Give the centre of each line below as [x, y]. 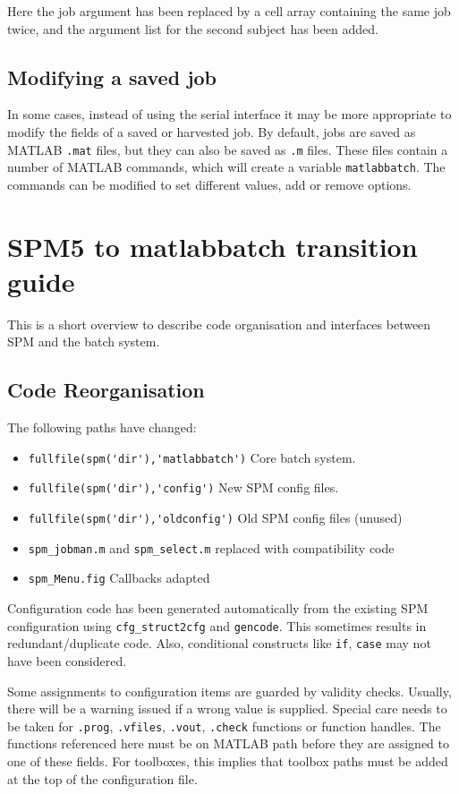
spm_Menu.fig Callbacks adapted [119, 578]
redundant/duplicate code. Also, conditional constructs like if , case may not [219, 643]
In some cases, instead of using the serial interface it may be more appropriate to [229, 114]
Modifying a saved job [112, 77]
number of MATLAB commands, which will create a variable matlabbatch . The [226, 167]
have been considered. [67, 660]
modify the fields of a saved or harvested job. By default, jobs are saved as [212, 131]
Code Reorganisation [106, 390]
